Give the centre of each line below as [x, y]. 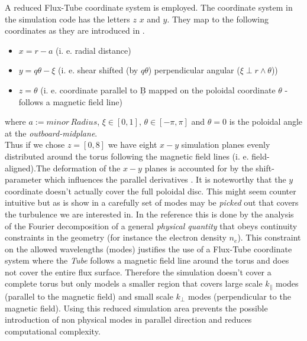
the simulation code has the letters [67, 19]
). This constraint [269, 237]
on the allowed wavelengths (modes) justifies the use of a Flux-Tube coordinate [148, 249]
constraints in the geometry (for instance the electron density [116, 237]
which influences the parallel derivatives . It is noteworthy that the [165, 179]
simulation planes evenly [226, 144]
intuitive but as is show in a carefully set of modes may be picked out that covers [152, 202]
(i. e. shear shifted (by [98, 70]
